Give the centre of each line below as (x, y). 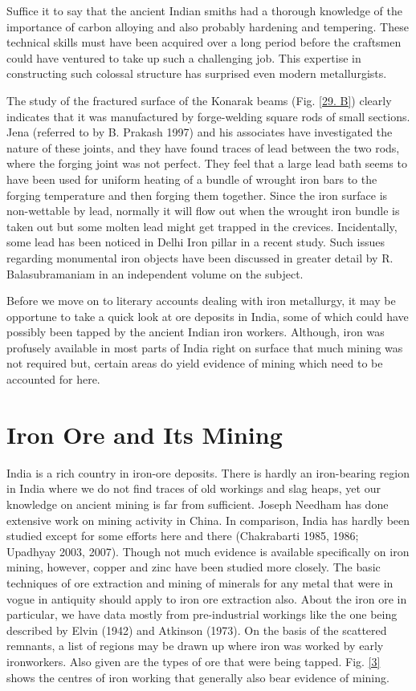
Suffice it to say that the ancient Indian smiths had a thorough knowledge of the (204, 10)
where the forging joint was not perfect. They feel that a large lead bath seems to (207, 163)
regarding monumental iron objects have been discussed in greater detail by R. (200, 257)
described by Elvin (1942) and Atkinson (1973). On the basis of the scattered (197, 630)
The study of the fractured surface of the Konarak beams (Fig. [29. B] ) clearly (199, 100)
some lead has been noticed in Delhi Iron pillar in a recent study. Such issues (196, 242)
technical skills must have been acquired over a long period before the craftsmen (204, 42)
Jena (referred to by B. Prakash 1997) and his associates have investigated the (200, 132)
